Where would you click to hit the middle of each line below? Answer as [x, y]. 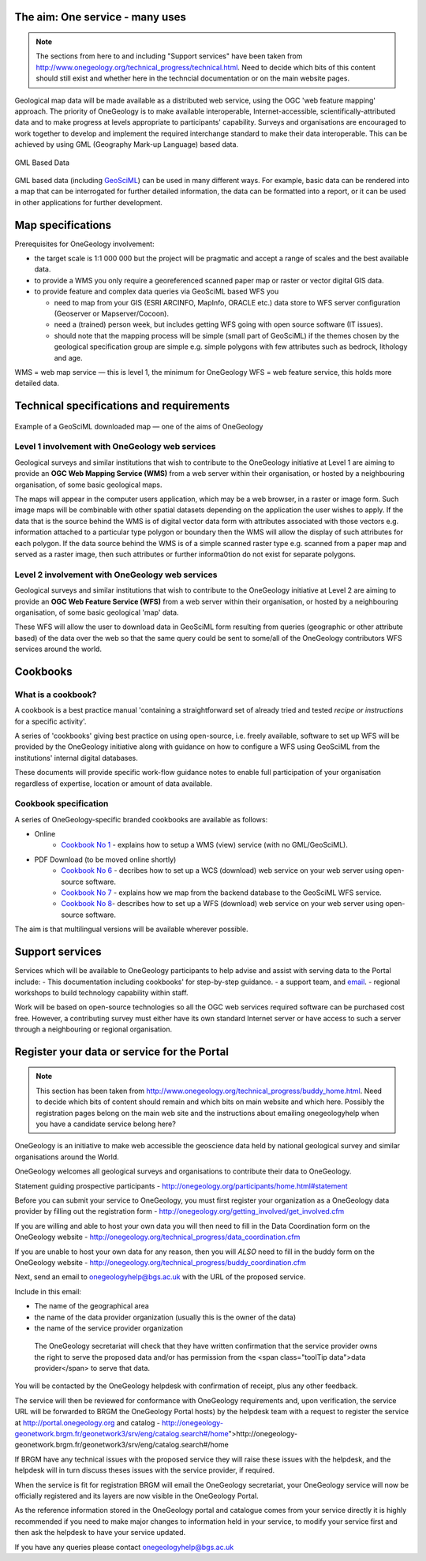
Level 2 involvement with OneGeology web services [116, 575]
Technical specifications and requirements [122, 406]
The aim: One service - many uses [101, 17]
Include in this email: [48, 1291]
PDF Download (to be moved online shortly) [105, 859]
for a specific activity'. [50, 721]
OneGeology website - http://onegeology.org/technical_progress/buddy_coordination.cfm [161, 1262]
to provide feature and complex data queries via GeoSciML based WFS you [157, 291]
